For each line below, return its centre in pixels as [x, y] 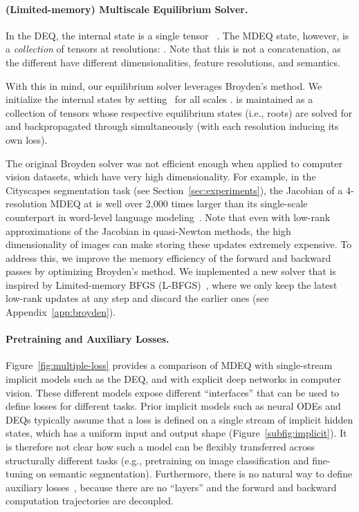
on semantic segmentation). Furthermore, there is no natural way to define [194, 474]
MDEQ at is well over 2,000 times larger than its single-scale [179, 203]
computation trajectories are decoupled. [90, 501]
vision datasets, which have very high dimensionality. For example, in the [161, 177]
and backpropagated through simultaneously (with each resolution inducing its [172, 126]
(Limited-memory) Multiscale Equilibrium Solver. [127, 9]
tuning [19, 474]
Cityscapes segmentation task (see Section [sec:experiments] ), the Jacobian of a [174, 190]
